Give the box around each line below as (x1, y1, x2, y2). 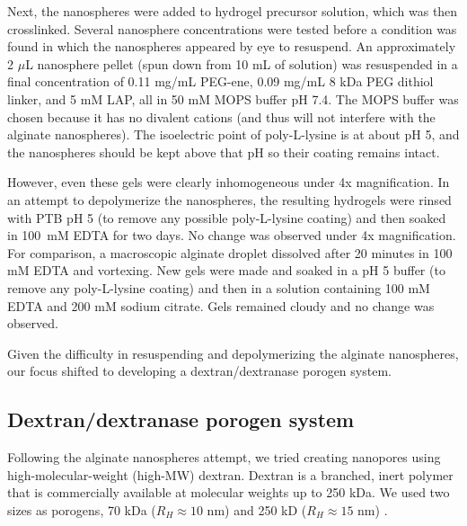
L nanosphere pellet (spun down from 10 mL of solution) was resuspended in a (25, 54, 458, 73)
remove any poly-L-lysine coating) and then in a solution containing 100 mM (7, 278, 430, 297)
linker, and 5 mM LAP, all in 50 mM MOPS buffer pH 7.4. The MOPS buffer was (7, 89, 459, 108)
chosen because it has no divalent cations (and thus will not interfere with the (7, 107, 436, 126)
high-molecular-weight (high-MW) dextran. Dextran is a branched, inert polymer (7, 465, 454, 484)
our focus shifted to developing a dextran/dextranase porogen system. (7, 361, 392, 380)
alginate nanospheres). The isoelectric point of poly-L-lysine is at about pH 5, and (7, 125, 460, 144)
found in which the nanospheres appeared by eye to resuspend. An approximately (7, 37, 456, 56)
